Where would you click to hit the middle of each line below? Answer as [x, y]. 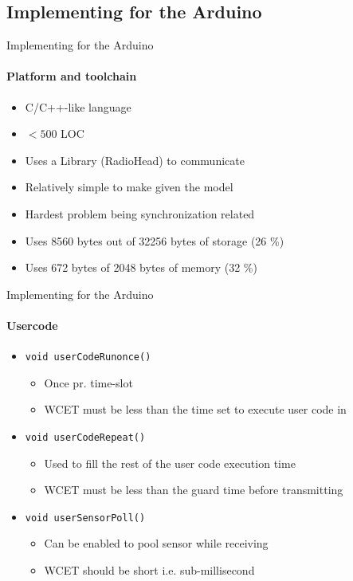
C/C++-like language [78, 106]
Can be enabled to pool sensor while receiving [156, 543]
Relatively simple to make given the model [129, 187]
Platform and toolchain [72, 76]
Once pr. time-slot [88, 382]
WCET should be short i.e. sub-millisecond [149, 570]
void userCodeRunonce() [88, 357]
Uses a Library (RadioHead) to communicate [135, 160]
